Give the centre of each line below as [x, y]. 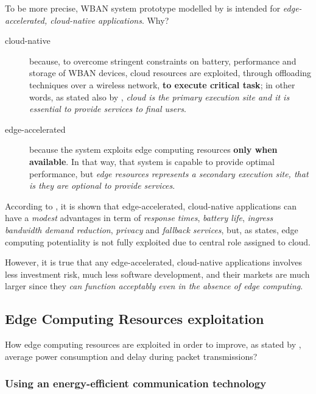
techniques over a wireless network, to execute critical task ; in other [162, 84]
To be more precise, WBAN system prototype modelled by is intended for [143, 8]
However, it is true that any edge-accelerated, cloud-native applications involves [153, 262]
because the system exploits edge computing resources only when [153, 150]
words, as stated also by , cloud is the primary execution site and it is [160, 97]
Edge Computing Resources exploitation [135, 319]
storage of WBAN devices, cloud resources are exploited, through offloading [170, 73]
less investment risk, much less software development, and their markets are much [157, 274]
